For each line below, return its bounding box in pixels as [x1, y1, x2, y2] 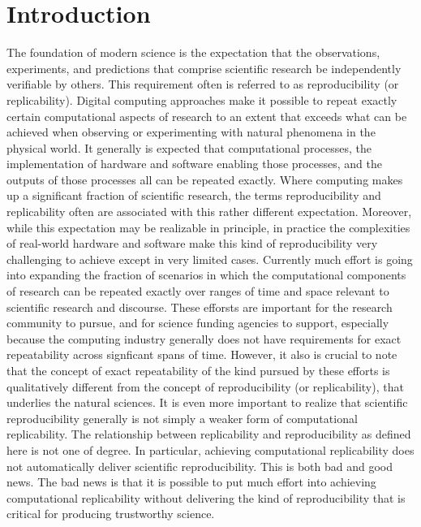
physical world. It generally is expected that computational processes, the [6, 139, 372, 156]
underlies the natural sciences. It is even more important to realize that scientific [6, 394, 408, 411]
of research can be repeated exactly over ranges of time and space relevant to [6, 283, 389, 300]
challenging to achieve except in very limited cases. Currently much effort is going [6, 250, 413, 267]
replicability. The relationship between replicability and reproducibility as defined [6, 425, 411, 443]
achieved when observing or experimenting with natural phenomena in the [6, 123, 376, 140]
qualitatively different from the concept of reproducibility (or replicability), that [6, 378, 404, 395]
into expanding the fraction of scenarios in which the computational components [6, 266, 406, 283]
